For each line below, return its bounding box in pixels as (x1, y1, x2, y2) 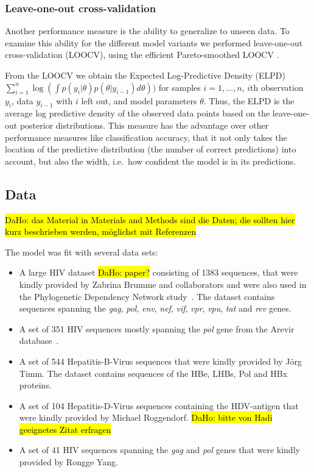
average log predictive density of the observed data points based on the (5, 107, 270, 120)
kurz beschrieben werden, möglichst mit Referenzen (5, 225, 197, 238)
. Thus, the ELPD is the (203, 94, 295, 107)
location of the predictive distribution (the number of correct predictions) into (5, 143, 296, 156)
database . (19, 334, 59, 347)
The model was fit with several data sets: (5, 245, 158, 258)
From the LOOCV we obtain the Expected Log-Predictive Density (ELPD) (5, 69, 285, 81)
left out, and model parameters (81, 94, 197, 107)
